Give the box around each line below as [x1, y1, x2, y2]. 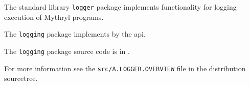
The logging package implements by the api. [4, 29, 146, 39]
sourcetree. [4, 73, 38, 83]
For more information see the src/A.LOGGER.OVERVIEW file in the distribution [4, 63, 246, 73]
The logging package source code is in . [4, 45, 130, 56]
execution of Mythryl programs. [4, 11, 104, 22]
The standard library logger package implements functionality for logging [4, 2, 237, 12]
